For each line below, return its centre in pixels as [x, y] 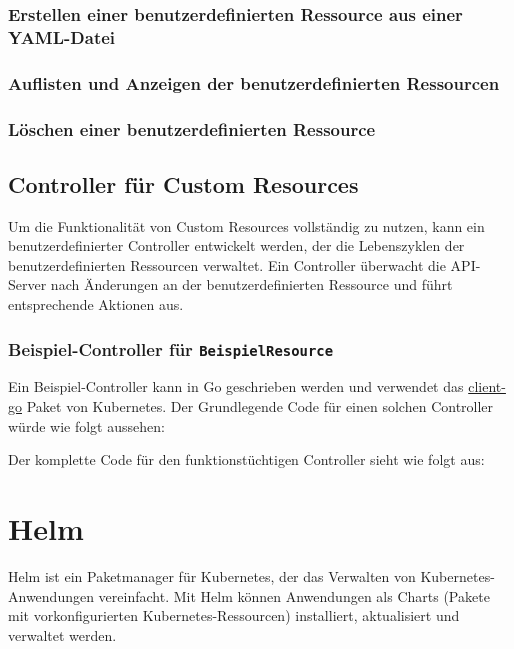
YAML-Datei [62, 36]
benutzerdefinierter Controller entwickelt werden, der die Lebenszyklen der [236, 245]
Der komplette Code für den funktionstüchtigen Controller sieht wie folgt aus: [246, 459]
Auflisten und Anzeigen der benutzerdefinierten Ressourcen [254, 82]
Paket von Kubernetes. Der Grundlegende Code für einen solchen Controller [260, 406]
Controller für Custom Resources [183, 183]
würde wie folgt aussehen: [86, 425]
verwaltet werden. [62, 634]
